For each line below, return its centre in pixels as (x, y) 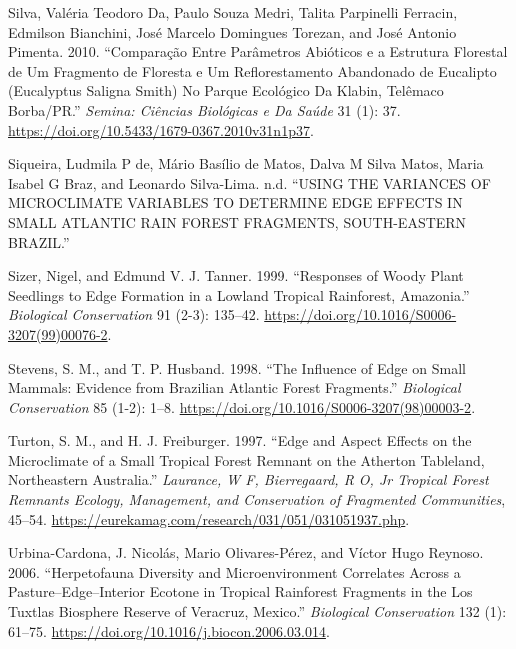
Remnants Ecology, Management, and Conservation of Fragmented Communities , (257, 499)
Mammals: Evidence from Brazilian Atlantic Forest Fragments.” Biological (234, 387)
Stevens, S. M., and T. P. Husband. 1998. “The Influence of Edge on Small (237, 367)
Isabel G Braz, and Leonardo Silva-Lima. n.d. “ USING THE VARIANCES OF (249, 182)
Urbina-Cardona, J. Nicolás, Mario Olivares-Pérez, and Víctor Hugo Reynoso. (246, 552)
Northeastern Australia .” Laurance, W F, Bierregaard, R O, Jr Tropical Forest (248, 479)
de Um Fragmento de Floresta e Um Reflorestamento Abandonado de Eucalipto (252, 70)
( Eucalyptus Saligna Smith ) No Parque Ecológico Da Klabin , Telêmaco (226, 90)
